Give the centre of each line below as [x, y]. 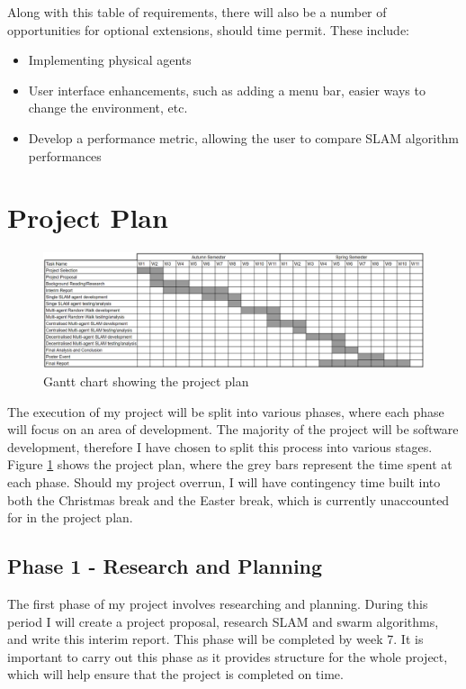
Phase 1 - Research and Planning [165, 566]
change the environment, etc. [108, 108]
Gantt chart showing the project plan [146, 381]
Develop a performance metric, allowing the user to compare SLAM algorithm [244, 137]
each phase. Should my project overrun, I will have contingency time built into [224, 482]
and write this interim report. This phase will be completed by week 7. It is [215, 639]
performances [65, 155]
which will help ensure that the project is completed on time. [175, 674]
